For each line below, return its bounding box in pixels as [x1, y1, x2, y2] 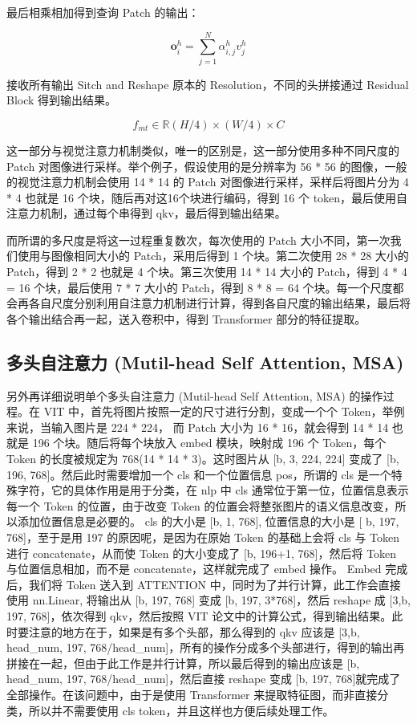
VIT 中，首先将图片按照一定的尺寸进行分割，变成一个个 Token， [43, 403, 383, 420]
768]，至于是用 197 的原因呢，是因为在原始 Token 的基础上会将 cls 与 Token [6, 528, 400, 545]
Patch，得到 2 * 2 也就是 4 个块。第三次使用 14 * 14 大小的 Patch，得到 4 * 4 [6, 263, 407, 280]
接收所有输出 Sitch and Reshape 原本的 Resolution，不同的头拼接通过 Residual [6, 75, 409, 92]
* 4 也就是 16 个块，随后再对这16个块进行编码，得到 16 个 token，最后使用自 [6, 189, 408, 205]
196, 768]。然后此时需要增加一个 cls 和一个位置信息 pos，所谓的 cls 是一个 [6, 466, 391, 482]
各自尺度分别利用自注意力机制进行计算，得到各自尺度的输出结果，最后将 [28, 295, 411, 311]
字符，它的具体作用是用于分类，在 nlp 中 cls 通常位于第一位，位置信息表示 [17, 482, 409, 498]
